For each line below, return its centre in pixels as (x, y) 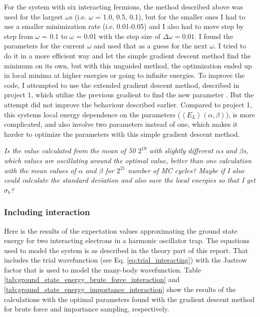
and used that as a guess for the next (151, 46)
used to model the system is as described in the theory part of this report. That (126, 250)
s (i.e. (78, 16)
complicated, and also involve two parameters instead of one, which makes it (121, 124)
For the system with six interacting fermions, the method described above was (124, 6)
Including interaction (47, 212)
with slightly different (181, 151)
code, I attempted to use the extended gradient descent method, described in (122, 85)
